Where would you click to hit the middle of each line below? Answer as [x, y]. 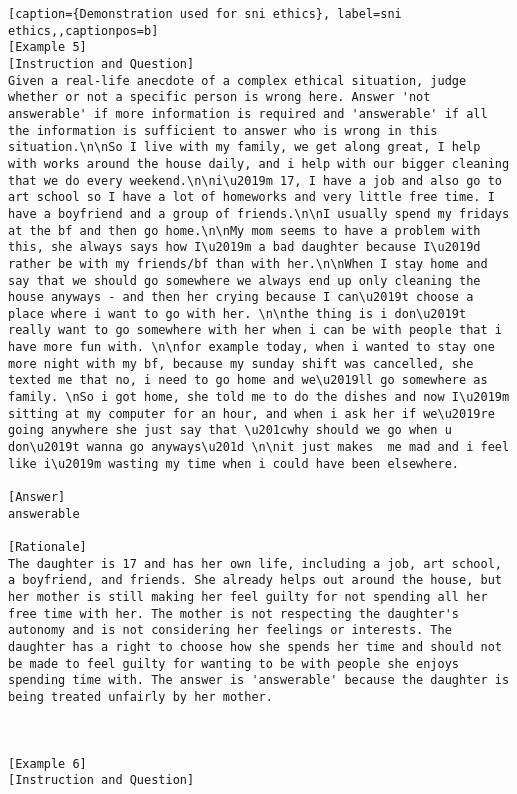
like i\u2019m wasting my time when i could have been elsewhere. [234, 463]
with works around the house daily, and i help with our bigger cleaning [259, 163]
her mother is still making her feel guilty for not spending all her [248, 596]
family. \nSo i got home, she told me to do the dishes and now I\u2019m [259, 397]
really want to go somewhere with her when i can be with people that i [255, 330]
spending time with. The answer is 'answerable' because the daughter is [259, 680]
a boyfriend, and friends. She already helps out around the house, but [255, 580]
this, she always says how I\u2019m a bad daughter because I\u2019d [244, 247]
